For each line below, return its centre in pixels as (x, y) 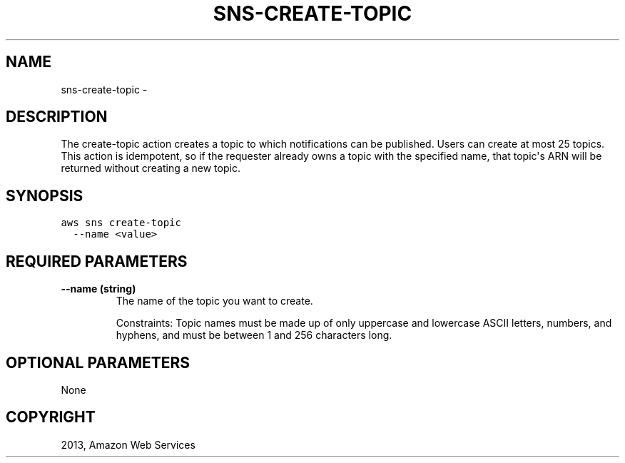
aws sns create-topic (121, 223)
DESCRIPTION (57, 117)
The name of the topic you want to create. (214, 301)
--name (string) (98, 289)
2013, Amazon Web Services (128, 444)
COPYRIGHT (51, 417)
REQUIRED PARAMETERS (97, 261)
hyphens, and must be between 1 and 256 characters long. (254, 335)
